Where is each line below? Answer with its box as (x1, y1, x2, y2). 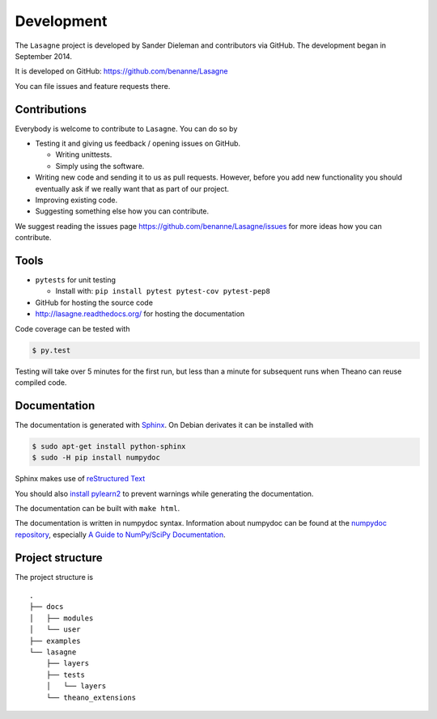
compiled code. (15, 377, 67, 387)
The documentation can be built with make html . (15, 504, 180, 514)
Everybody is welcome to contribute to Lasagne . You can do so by (15, 124, 238, 133)
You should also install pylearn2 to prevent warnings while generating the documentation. (15, 488, 314, 498)
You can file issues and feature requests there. (15, 81, 171, 91)
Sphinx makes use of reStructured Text (15, 474, 146, 484)
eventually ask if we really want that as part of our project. (35, 184, 230, 193)
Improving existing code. (35, 195, 118, 205)
